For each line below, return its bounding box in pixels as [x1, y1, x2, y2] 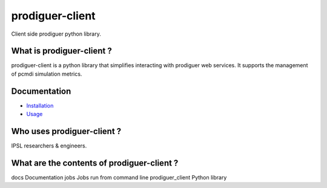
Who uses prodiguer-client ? [11, 126, 122, 136]
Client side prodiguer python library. [11, 30, 101, 37]
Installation [26, 102, 54, 109]
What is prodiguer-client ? [11, 46, 112, 56]
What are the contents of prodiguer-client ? [11, 158, 179, 168]
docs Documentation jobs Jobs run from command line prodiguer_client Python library [11, 173, 227, 181]
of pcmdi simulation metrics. [11, 70, 82, 77]
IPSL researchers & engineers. [11, 142, 87, 149]
